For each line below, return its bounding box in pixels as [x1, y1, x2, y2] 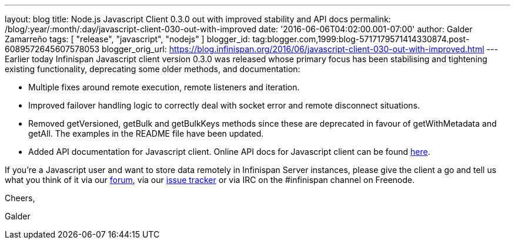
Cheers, [5, 193, 35, 203]
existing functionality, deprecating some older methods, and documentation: [5, 64, 300, 74]
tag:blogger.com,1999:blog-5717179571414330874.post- [252, 34, 470, 44]
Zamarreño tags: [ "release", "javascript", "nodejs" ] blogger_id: [5, 34, 250, 44]
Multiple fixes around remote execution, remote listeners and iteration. [28, 82, 300, 92]
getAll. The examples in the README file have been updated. [28, 128, 264, 138]
